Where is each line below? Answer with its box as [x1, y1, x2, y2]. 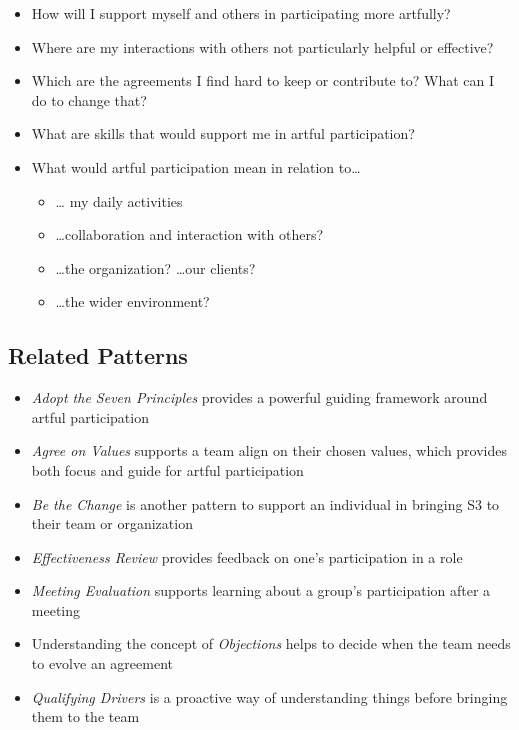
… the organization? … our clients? [55, 257, 256, 278]
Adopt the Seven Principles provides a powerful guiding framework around [31, 387, 488, 408]
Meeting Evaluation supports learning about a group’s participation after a [31, 580, 491, 601]
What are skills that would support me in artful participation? [31, 123, 415, 144]
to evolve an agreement [31, 653, 173, 674]
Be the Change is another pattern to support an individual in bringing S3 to [31, 493, 500, 514]
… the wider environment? [55, 291, 210, 312]
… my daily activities [55, 190, 183, 211]
